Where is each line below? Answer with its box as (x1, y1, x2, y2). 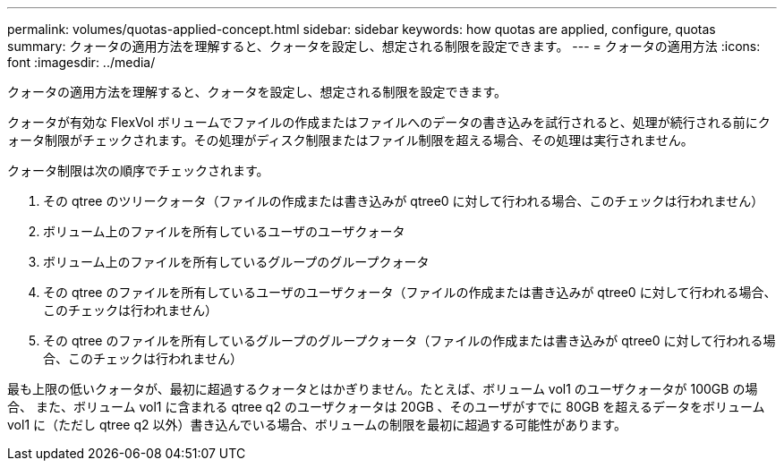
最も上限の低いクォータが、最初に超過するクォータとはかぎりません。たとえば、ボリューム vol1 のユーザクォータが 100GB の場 (7, 381, 758, 396)
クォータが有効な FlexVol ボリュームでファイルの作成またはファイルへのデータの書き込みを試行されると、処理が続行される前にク (7, 115, 771, 130)
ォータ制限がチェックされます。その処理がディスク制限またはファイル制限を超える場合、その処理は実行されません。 (7, 132, 694, 148)
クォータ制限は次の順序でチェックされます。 (7, 163, 269, 178)
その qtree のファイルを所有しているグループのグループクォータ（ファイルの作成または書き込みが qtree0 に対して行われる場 (43, 333, 776, 348)
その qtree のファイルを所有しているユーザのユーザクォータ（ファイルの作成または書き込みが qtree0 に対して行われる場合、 (43, 285, 777, 300)
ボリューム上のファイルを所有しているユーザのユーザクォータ (43, 224, 405, 239)
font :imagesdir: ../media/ (7, 55, 156, 70)
